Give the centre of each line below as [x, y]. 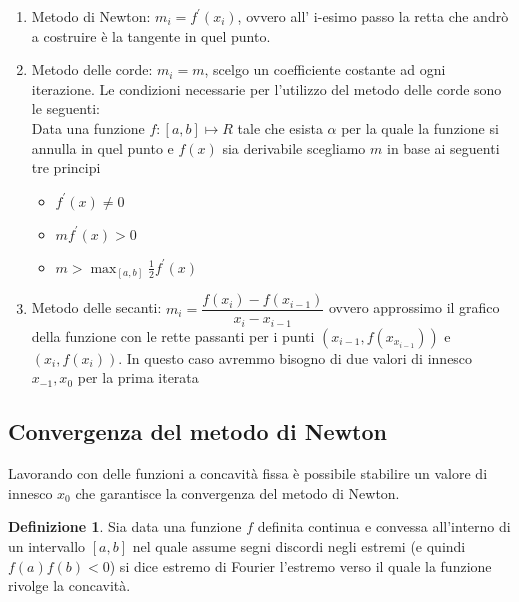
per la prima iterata [138, 377]
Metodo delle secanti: [96, 307]
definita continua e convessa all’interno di [384, 526]
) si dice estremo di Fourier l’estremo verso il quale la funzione [300, 565]
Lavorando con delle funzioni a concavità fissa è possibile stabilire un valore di [248, 473]
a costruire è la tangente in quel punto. [151, 35]
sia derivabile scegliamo [294, 147]
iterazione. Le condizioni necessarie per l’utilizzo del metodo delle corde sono [266, 88]
